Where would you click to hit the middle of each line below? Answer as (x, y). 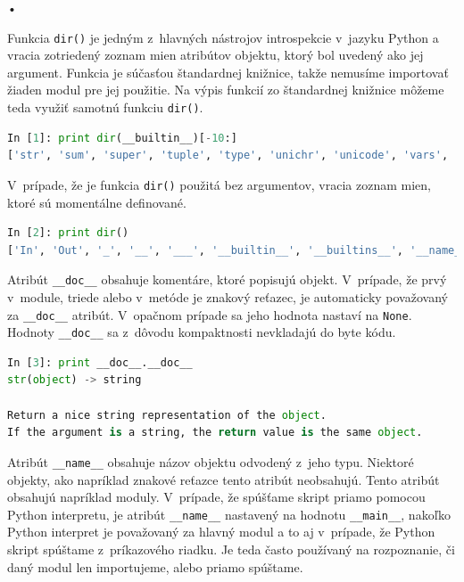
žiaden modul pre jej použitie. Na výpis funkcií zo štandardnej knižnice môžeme (226, 90)
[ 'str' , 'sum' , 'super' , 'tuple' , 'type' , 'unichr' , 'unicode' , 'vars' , (228, 156)
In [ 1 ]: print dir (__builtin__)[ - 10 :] (122, 138)
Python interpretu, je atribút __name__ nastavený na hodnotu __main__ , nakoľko (229, 514)
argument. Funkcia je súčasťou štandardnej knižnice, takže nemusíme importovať (228, 72)
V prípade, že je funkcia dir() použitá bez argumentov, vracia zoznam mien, (219, 184)
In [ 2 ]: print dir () (68, 233)
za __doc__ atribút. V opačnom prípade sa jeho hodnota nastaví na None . (210, 314)
